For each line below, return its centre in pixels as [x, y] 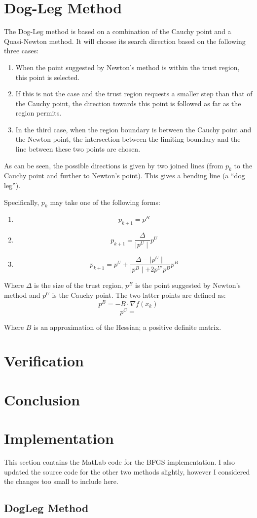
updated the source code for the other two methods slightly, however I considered [127, 471]
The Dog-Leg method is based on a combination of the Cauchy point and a [118, 31]
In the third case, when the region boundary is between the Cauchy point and [133, 129]
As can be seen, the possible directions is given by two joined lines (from [114, 165]
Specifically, [22, 202]
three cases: [21, 51]
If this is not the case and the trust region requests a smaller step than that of [134, 94]
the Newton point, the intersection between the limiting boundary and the [128, 139]
